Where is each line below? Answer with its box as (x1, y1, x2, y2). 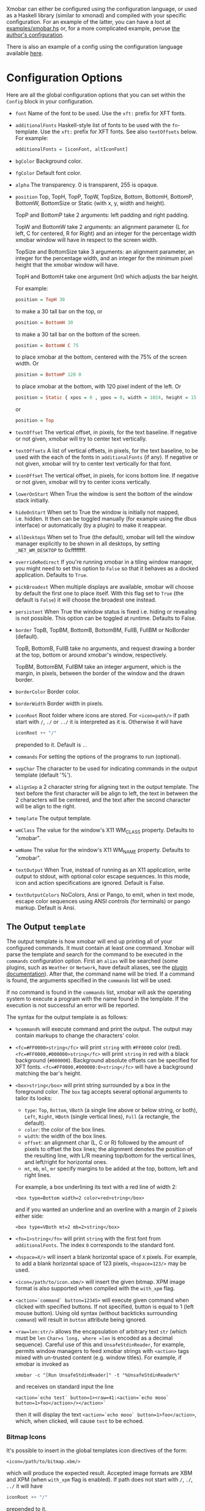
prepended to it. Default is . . (15, 741, 87, 748)
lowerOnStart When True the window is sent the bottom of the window (15, 490, 193, 498)
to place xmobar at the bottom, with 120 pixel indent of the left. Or (15, 382, 182, 390)
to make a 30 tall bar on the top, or (15, 307, 103, 315)
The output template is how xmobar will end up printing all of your (6, 938, 173, 945)
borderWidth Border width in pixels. (15, 700, 104, 707)
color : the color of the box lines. (24, 1126, 106, 1133)
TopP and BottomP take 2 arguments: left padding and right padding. (15, 211, 189, 218)
